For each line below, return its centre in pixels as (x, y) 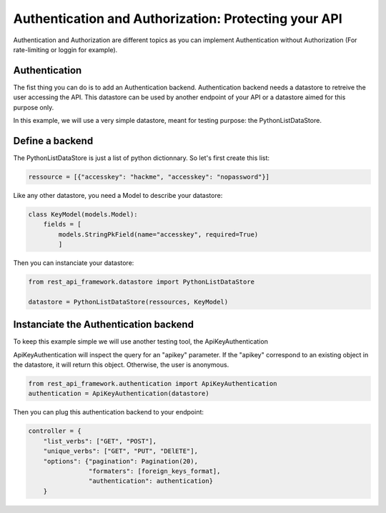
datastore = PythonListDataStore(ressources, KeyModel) (128, 302)
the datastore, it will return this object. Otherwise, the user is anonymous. (121, 365)
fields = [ (62, 224)
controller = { (55, 431)
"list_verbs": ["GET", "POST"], (100, 441)
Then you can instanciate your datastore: (74, 263)
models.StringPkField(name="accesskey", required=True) (158, 234)
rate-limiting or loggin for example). (65, 49)
